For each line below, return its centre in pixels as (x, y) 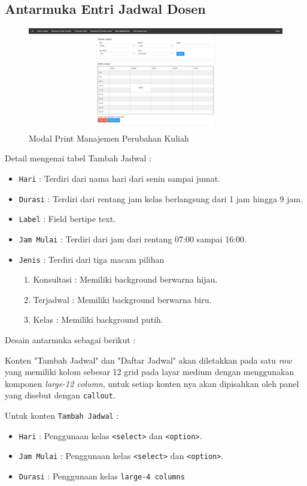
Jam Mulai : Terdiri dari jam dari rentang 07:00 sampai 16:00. (133, 238)
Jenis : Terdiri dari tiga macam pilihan (92, 259)
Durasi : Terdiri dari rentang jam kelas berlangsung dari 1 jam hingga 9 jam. (161, 198)
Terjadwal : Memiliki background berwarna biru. (122, 299)
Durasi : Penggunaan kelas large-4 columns (102, 475)
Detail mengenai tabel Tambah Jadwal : (78, 158)
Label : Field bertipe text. (67, 219)
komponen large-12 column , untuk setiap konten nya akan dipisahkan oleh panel (152, 383)
